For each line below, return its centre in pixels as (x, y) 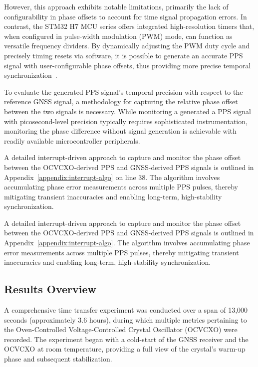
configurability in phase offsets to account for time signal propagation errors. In (126, 16)
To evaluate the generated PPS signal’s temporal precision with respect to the (124, 92)
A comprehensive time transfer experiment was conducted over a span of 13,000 (126, 310)
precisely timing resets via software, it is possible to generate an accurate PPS (124, 55)
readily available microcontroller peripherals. (72, 140)
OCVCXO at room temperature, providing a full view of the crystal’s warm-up (125, 349)
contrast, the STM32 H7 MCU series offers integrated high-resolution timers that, (129, 26)
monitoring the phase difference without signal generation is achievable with (120, 131)
